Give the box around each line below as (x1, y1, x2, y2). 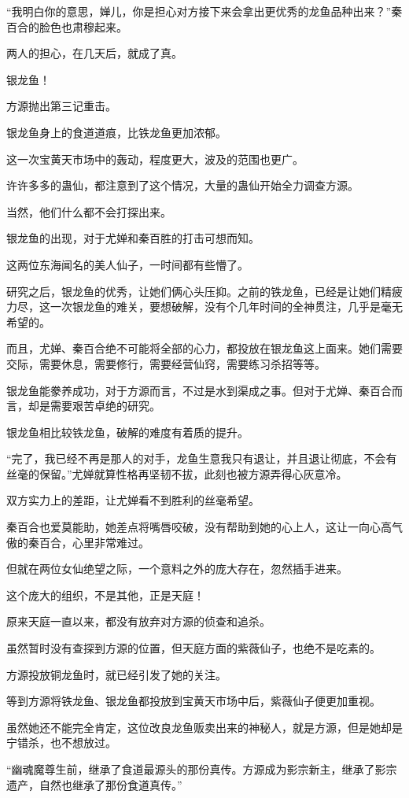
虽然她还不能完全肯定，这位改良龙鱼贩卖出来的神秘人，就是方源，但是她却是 (6, 719, 403, 735)
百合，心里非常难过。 (39, 534, 149, 550)
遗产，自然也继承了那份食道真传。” (6, 776, 182, 792)
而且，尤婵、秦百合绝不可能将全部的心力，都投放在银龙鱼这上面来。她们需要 (6, 340, 403, 357)
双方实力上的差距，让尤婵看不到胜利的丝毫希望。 (6, 492, 260, 508)
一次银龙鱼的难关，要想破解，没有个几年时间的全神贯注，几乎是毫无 (50, 298, 403, 315)
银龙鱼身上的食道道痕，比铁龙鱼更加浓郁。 (6, 124, 227, 140)
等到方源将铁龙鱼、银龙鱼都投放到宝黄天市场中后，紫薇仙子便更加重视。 (6, 693, 381, 709)
